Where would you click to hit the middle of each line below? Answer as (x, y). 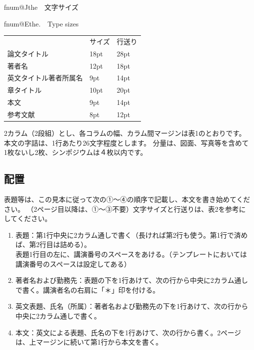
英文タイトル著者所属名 (45, 78)
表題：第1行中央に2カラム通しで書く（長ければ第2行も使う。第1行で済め (132, 235)
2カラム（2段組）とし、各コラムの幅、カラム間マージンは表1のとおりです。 (125, 133)
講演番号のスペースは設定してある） (73, 263)
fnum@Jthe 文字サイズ (41, 7)
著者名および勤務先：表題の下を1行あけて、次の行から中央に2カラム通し (132, 280)
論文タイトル (28, 53)
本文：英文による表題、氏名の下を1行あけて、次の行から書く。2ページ (128, 332)
